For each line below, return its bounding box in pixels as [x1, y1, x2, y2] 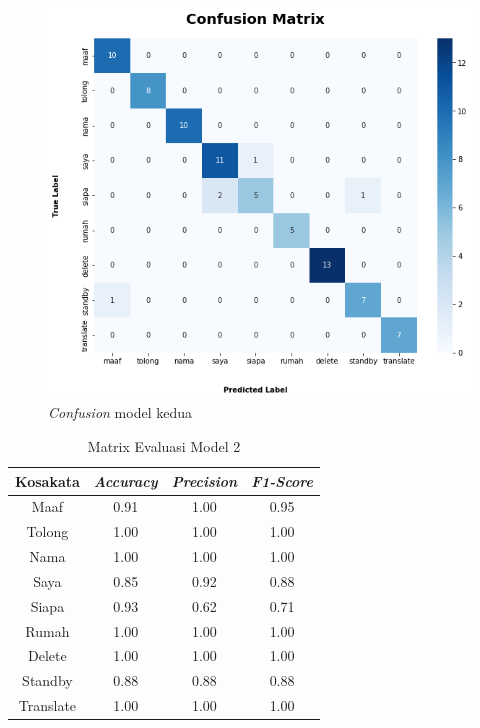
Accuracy [93, 470, 158, 491]
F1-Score [251, 470, 314, 491]
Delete [28, 645, 67, 666]
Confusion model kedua [48, 402, 192, 423]
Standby [22, 670, 73, 691]
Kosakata [15, 470, 80, 491]
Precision [171, 470, 238, 491]
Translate [18, 695, 77, 716]
